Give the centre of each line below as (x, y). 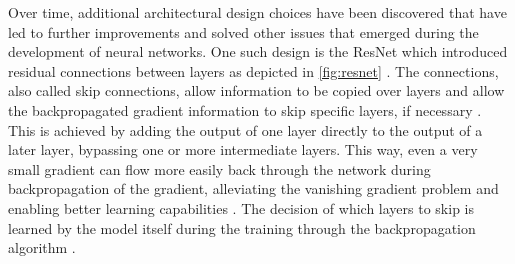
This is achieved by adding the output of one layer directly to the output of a (245, 129)
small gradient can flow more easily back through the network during (219, 168)
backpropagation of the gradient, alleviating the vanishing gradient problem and (253, 188)
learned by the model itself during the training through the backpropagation (242, 227)
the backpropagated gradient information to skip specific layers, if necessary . (245, 109)
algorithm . (42, 247)
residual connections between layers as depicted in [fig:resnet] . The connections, (253, 70)
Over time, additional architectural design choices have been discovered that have (257, 12)
